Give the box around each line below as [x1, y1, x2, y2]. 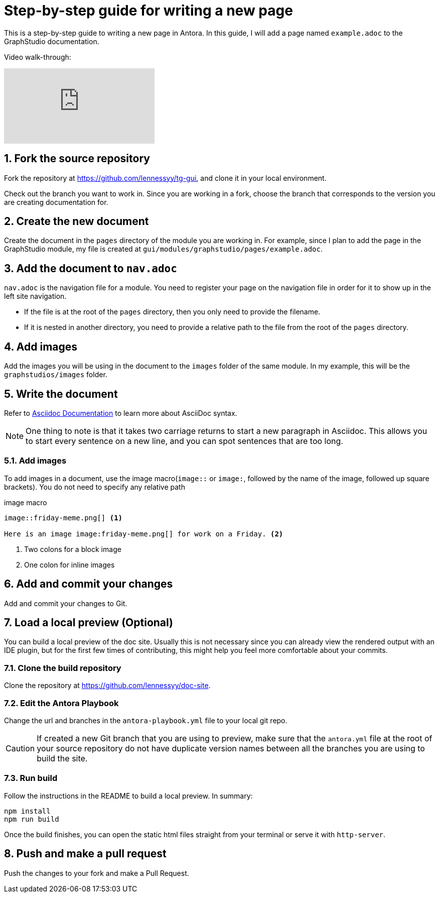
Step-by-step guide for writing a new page [4, 2, 293, 19]
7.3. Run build [4, 773, 58, 783]
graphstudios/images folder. [4, 370, 107, 379]
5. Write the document [4, 387, 118, 400]
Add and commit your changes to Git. [4, 599, 127, 608]
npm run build [4, 815, 59, 823]
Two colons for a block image [24, 544, 121, 553]
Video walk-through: [4, 52, 71, 61]
